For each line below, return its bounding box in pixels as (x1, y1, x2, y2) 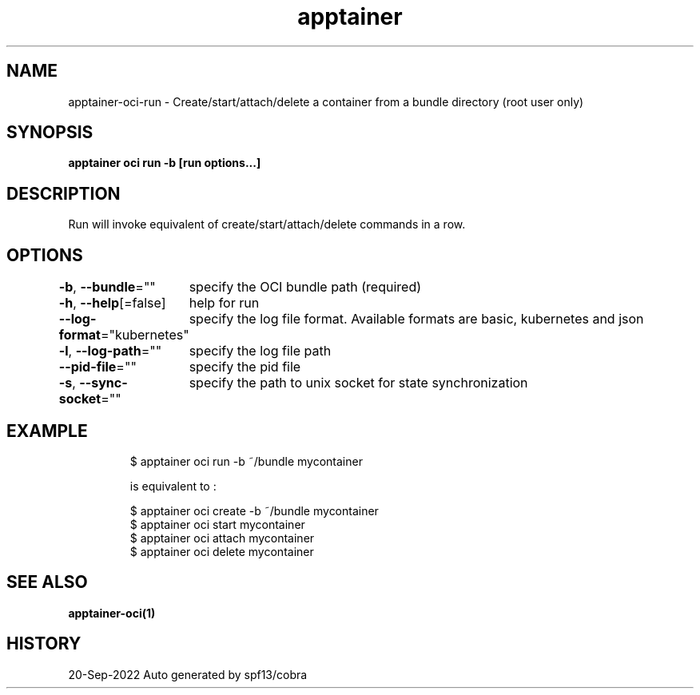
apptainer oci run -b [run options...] (68, 156, 261, 170)
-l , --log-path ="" (58, 343, 162, 359)
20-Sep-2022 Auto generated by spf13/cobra (68, 667, 308, 681)
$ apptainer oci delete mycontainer (129, 544, 314, 558)
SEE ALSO (6, 572, 88, 593)
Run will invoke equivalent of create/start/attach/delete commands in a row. (68, 217, 466, 232)
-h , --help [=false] (58, 295, 166, 312)
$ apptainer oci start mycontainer (129, 517, 305, 531)
